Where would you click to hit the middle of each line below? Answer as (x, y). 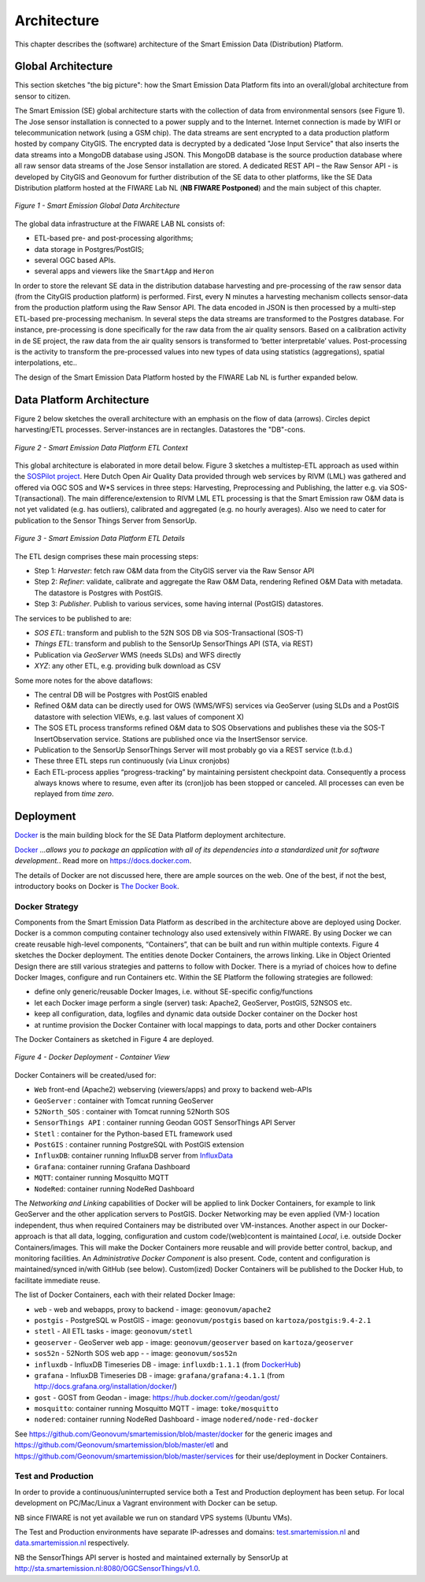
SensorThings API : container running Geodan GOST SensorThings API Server (165, 1123)
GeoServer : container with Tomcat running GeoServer (124, 1100)
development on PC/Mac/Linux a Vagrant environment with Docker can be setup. (146, 1503)
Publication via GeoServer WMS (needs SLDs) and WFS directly (138, 654)
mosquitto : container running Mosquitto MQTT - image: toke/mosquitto (156, 1409)
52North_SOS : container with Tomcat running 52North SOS (132, 1111)
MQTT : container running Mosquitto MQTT (102, 1178)
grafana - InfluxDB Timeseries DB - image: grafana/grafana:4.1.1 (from (159, 1375)
